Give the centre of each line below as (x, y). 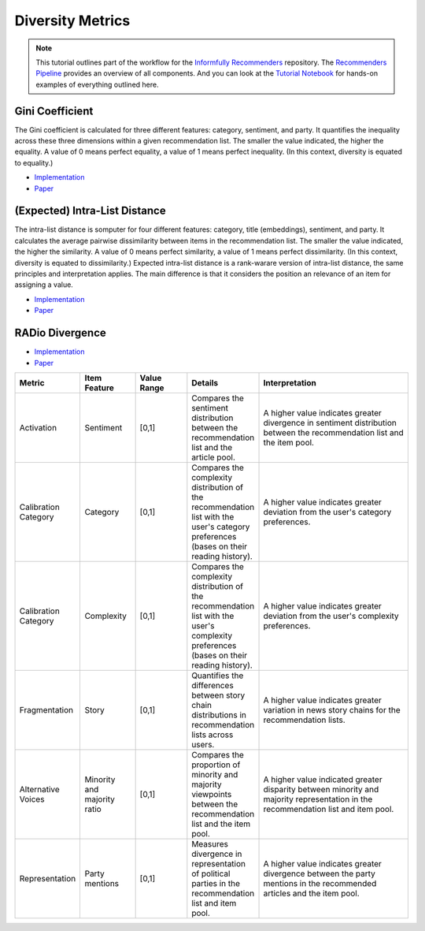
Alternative (40, 789)
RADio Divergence (60, 333)
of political (211, 873)
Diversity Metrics (72, 20)
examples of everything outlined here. (97, 84)
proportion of (216, 765)
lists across (213, 735)
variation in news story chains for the (332, 709)
